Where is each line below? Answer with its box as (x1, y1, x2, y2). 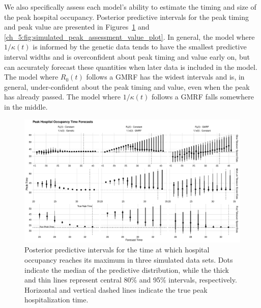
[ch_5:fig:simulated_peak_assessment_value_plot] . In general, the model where (4, 31, 255, 42)
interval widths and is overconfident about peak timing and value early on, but (4, 51, 250, 62)
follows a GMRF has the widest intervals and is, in (86, 71, 245, 82)
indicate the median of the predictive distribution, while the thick (24, 264, 229, 275)
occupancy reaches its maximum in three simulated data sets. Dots (24, 254, 233, 265)
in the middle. (4, 101, 48, 112)
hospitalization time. (24, 294, 89, 305)
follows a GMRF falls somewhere (151, 91, 254, 102)
